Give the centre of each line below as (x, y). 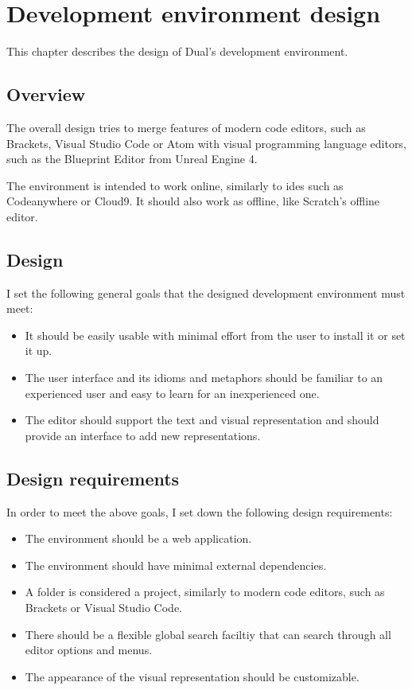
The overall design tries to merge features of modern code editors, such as (186, 127)
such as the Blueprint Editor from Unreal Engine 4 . (132, 159)
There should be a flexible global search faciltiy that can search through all (208, 634)
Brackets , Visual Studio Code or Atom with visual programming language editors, (206, 143)
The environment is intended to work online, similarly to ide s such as (175, 185)
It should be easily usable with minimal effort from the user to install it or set (215, 335)
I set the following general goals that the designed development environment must (206, 292)
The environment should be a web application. (138, 538)
